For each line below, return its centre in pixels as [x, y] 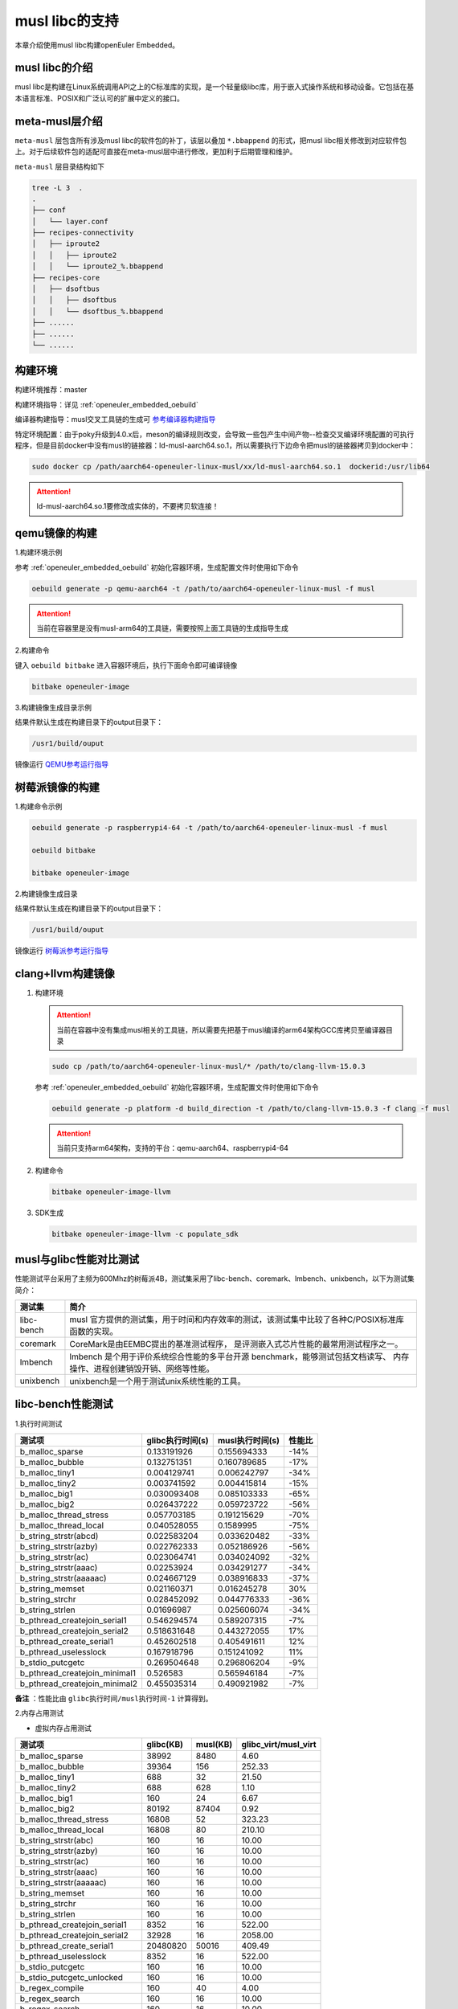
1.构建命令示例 [39, 807]
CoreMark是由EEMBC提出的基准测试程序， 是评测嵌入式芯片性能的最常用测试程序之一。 [236, 1344]
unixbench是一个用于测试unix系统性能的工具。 [157, 1381]
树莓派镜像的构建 [57, 787]
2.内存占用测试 [39, 1713]
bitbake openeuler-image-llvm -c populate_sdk [145, 1234]
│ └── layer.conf [70, 221]
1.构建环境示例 [39, 552]
